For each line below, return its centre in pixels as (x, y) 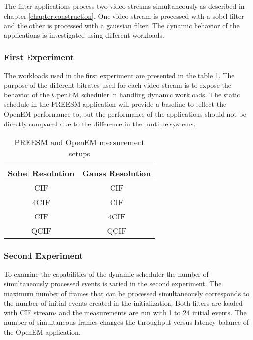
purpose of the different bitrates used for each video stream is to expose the (118, 85)
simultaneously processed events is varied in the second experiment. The (113, 283)
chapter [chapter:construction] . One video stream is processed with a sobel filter (124, 15)
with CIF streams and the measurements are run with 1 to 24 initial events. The (125, 312)
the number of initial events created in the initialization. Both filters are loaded (123, 303)
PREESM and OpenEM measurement (80, 142)
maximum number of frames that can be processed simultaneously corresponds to (127, 293)
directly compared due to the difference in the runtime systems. (100, 123)
